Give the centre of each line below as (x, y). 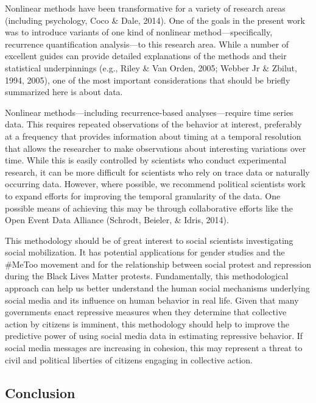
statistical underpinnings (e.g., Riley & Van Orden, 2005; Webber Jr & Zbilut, (151, 67)
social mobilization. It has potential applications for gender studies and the (145, 252)
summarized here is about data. (64, 92)
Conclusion (40, 392)
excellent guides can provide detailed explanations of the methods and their (146, 56)
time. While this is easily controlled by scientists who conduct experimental (146, 160)
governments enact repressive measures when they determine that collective (146, 312)
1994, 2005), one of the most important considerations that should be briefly (148, 80)
